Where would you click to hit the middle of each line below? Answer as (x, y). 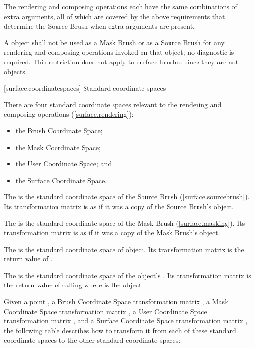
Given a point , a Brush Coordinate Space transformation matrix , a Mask (116, 301)
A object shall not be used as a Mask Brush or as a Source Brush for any (114, 42)
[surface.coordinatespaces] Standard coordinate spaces (85, 88)
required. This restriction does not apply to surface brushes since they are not (121, 61)
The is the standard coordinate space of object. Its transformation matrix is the (124, 249)
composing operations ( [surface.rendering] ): (69, 114)
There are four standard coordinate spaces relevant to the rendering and (113, 104)
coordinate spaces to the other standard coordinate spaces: (92, 340)
